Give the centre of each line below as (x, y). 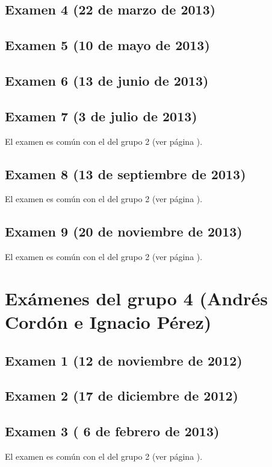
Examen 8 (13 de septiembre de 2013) (125, 173)
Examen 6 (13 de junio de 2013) (107, 80)
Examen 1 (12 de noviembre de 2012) (124, 360)
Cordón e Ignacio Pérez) (108, 322)
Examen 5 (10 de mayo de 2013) (107, 45)
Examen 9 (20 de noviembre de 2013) (124, 231)
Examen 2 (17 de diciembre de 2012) (122, 396)
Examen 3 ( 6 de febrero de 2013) (112, 431)
